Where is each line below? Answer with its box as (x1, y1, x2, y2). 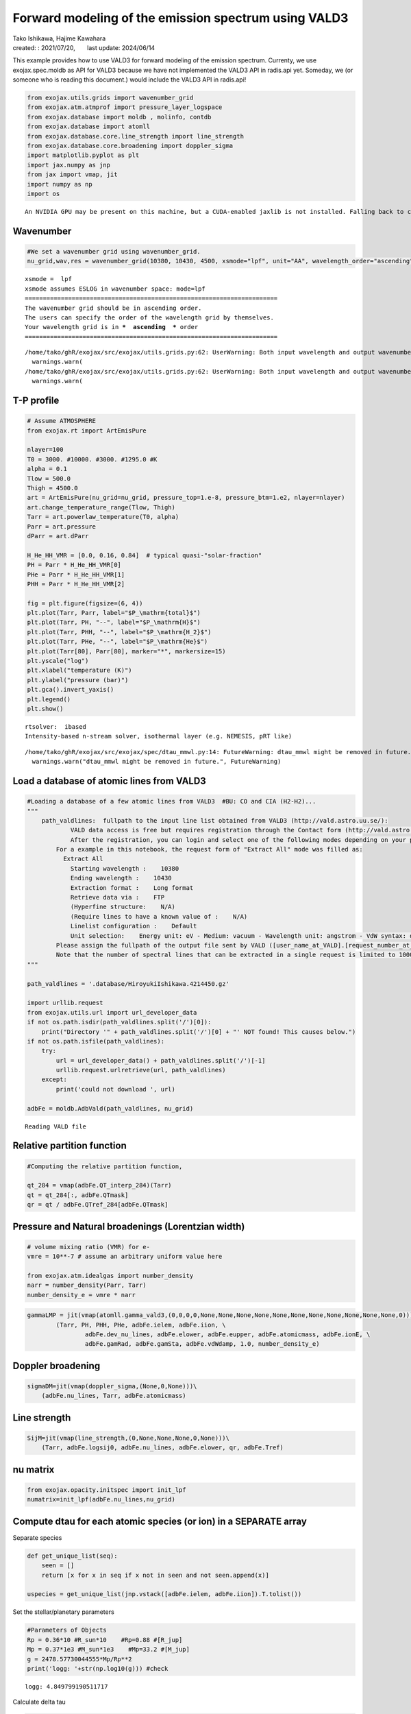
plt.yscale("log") (27, 657, 89, 665)
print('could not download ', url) (55, 1085, 176, 1093)
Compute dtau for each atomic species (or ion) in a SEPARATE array (12, 1515, 308, 1527)
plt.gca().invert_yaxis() (27, 686, 114, 694)
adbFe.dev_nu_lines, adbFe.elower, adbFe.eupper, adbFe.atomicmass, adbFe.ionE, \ (84, 1331, 371, 1338)
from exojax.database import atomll (27, 123, 151, 130)
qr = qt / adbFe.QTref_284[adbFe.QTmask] (27, 1200, 169, 1209)
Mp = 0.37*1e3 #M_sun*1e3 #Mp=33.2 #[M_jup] (27, 1645, 190, 1654)
